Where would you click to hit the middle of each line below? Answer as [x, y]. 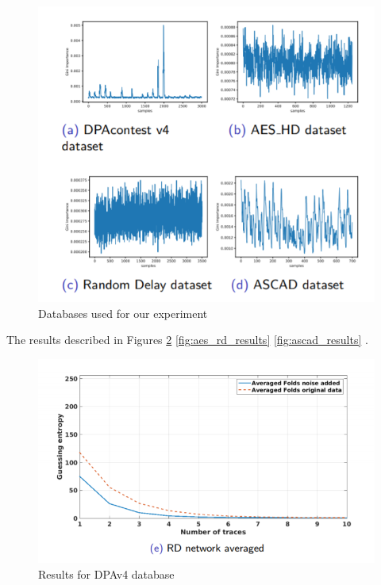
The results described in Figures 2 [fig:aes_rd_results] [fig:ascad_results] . [187, 340]
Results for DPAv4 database [106, 574]
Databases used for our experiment [123, 313]
